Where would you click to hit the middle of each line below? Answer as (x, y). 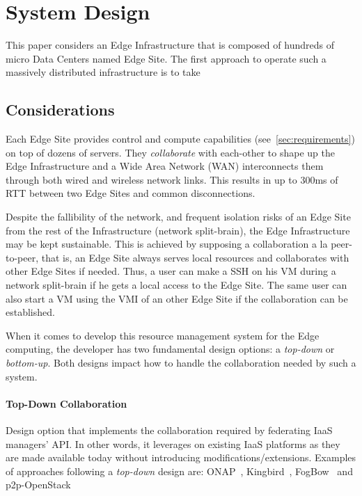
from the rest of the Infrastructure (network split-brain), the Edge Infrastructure (178, 230)
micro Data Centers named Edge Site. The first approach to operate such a (166, 58)
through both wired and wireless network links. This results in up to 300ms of (172, 179)
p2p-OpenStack (38, 485)
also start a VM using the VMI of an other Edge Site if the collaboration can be (177, 298)
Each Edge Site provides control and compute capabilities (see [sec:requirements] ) (180, 139)
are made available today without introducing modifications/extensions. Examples (181, 457)
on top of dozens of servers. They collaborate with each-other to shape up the (170, 152)
